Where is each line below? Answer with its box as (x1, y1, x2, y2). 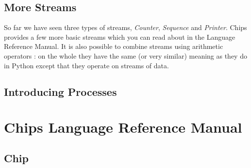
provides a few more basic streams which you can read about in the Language (4, 31, 235, 42)
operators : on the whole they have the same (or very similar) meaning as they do (4, 50, 247, 61)
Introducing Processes (4, 84, 117, 99)
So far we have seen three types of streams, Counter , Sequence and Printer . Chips (4, 22, 247, 32)
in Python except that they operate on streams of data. (4, 60, 169, 70)
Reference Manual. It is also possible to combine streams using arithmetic (4, 41, 223, 51)
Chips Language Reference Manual (4, 117, 242, 137)
